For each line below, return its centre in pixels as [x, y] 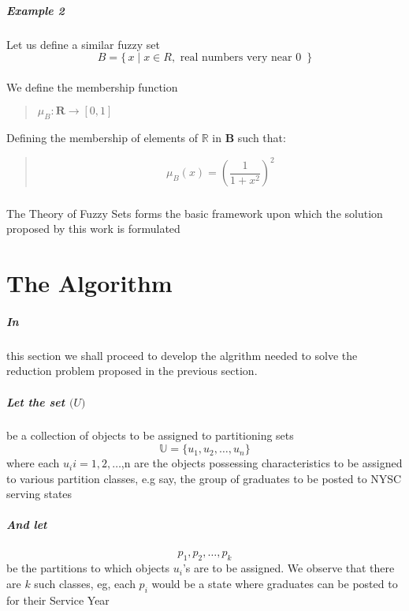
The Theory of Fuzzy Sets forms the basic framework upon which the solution [195, 213]
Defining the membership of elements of [102, 138]
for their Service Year [58, 600]
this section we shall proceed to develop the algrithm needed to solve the [182, 355]
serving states [39, 494]
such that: [262, 138]
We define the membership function [92, 86]
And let [27, 525]
